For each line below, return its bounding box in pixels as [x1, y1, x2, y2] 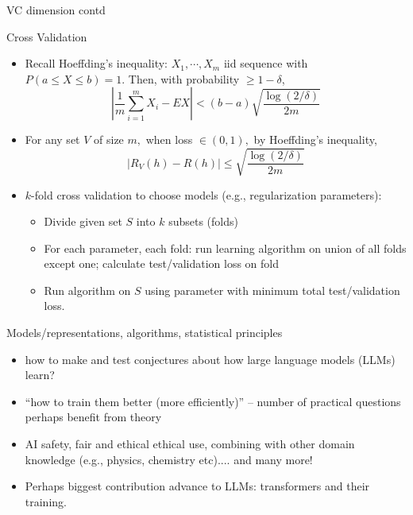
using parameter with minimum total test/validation [145, 281, 400, 298]
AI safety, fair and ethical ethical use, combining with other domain [25, 436, 355, 452]
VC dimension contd [6, 2, 106, 17]
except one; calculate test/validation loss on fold [44, 255, 279, 272]
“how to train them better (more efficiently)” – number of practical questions [25, 393, 401, 409]
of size [94, 131, 124, 148]
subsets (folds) [168, 213, 238, 230]
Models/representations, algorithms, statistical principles [6, 324, 283, 341]
